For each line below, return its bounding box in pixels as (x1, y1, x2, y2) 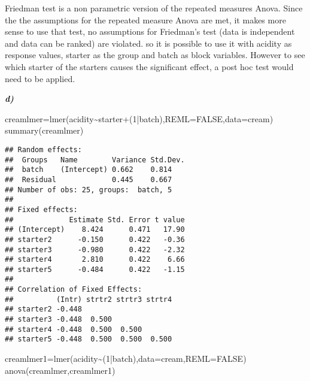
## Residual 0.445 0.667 (5, 175, 172, 184)
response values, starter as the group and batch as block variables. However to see (5, 49, 305, 61)
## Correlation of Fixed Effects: (5, 285, 142, 294)
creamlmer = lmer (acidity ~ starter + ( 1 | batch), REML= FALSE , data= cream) (5, 112, 273, 125)
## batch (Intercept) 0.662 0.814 (5, 165, 172, 174)
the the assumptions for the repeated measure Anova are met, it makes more (5, 13, 286, 26)
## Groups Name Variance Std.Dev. (5, 155, 185, 164)
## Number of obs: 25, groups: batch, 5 (5, 185, 172, 194)
